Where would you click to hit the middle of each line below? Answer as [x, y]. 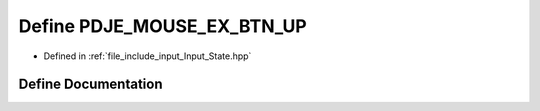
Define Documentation [90, 84]
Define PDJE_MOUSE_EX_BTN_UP [162, 26]
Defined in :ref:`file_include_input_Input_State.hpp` [147, 56]
